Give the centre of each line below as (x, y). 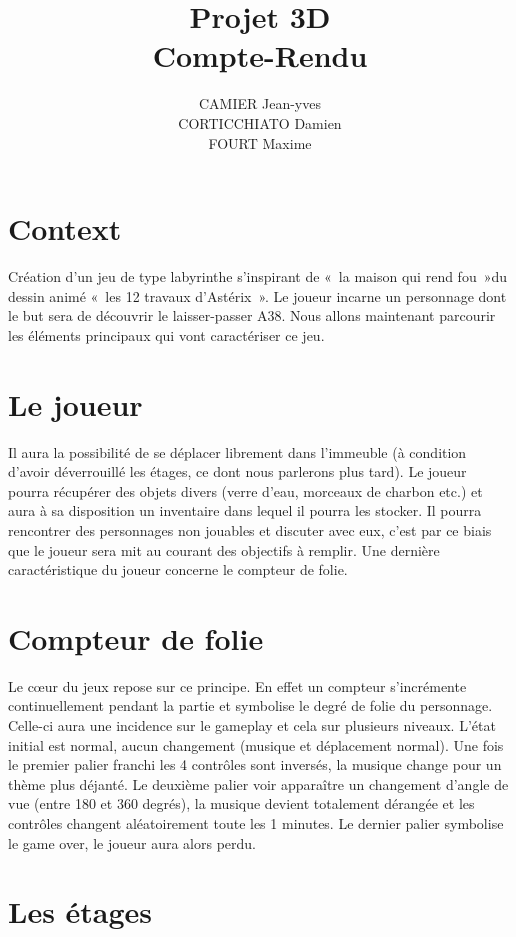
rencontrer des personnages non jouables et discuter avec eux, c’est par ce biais (250, 529)
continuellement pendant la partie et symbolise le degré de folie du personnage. (250, 705)
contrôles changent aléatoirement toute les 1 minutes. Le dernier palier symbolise (256, 822)
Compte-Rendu (260, 55)
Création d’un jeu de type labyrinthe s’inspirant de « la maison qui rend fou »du (258, 276)
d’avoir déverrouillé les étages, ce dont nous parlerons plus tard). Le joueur (237, 471)
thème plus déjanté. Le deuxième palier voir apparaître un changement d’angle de (258, 783)
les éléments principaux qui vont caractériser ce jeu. (166, 334)
